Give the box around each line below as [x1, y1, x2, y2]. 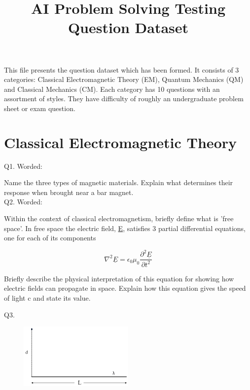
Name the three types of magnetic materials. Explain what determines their [4, 177, 233, 188]
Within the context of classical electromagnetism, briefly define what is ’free [4, 213, 234, 224]
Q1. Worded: [4, 160, 42, 171]
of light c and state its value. [4, 292, 91, 303]
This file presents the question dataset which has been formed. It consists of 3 [4, 64, 239, 75]
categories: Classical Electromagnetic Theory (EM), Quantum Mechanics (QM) [4, 74, 244, 84]
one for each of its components [4, 233, 96, 243]
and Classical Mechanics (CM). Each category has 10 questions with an [4, 83, 220, 94]
